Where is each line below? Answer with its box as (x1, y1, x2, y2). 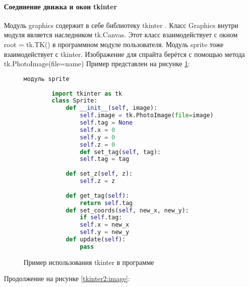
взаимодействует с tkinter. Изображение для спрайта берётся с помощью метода (4, 49, 245, 59)
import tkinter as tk (52, 90, 122, 97)
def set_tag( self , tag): (80, 148, 161, 156)
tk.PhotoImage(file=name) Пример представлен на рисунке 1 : (4, 58, 190, 69)
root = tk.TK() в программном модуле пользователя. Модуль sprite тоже (4, 39, 224, 49)
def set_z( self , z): (65, 170, 133, 178)
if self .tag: (80, 214, 122, 221)
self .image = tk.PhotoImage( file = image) (80, 112, 214, 119)
